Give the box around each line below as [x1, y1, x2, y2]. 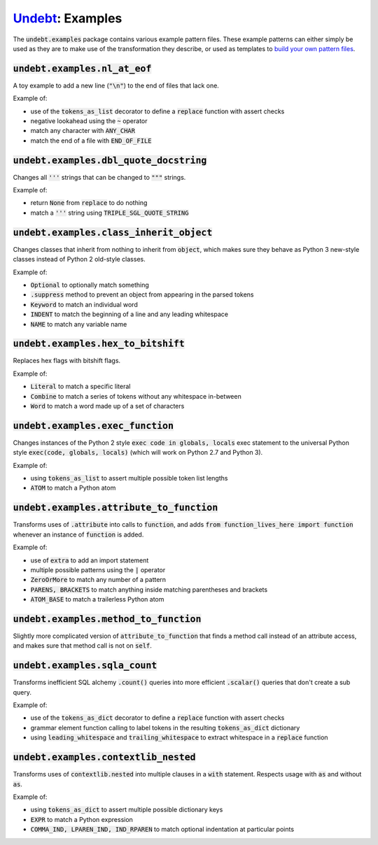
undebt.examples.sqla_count [13, 660, 157, 672]
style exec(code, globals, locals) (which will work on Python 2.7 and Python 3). [13, 448, 263, 457]
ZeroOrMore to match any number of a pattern [30, 576, 167, 584]
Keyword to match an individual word [30, 300, 138, 308]
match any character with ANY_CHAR [30, 127, 136, 135]
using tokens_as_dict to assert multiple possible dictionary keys [30, 805, 223, 814]
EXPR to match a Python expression [30, 815, 133, 823]
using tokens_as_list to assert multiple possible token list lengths [30, 474, 228, 483]
